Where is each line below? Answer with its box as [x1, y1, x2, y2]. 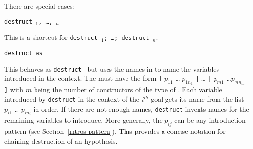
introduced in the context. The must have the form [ [4, 73, 163, 83]
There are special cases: [4, 1, 74, 11]
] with [4, 84, 24, 94]
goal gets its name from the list [151, 94, 244, 104]
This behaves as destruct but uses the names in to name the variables [4, 63, 219, 74]
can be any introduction [174, 115, 246, 125]
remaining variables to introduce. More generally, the [4, 115, 163, 125]
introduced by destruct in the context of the [4, 94, 140, 104]
